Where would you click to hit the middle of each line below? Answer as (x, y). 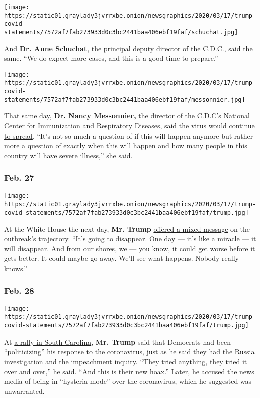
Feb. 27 (19, 178)
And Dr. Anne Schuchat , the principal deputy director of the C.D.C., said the (128, 48)
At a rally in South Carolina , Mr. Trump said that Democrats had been (118, 341)
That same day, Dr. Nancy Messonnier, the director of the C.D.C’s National (127, 116)
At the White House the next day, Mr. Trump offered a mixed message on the (127, 228)
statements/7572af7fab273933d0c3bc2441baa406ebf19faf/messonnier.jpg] (125, 99)
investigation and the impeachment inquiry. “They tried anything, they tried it (126, 361)
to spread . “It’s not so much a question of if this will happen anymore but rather (129, 135)
